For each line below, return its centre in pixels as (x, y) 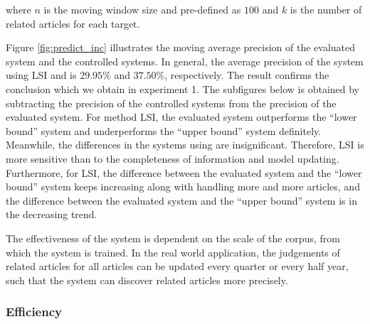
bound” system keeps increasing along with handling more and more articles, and (183, 187)
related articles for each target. (73, 23)
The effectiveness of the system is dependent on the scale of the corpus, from (173, 238)
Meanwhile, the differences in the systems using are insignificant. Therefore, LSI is (185, 145)
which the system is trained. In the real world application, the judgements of (173, 252)
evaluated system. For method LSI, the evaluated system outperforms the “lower (181, 117)
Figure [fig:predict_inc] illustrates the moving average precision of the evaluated (181, 47)
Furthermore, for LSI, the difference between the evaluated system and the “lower (184, 172)
